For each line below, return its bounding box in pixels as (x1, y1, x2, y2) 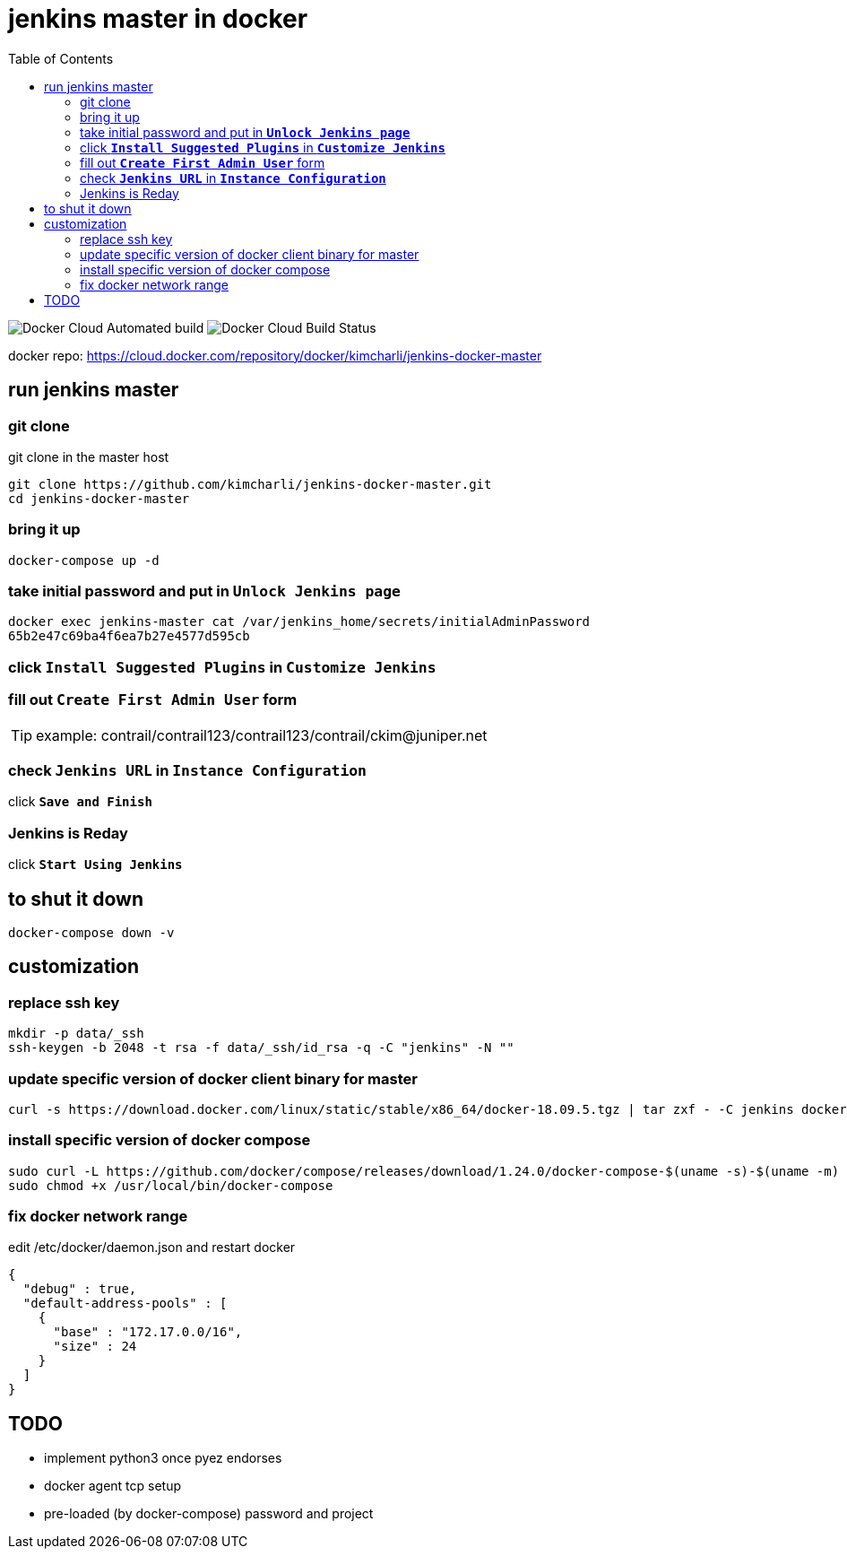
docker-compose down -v (8, 925, 175, 940)
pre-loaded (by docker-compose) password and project (44, 1506, 374, 1522)
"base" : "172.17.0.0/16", (53, 1325, 243, 1340)
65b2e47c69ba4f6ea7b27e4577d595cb (8, 629, 250, 644)
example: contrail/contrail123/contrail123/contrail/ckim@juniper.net (36, 726, 488, 744)
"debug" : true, (22, 1282, 137, 1297)
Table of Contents (8, 50, 114, 66)
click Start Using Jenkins (8, 856, 183, 873)
